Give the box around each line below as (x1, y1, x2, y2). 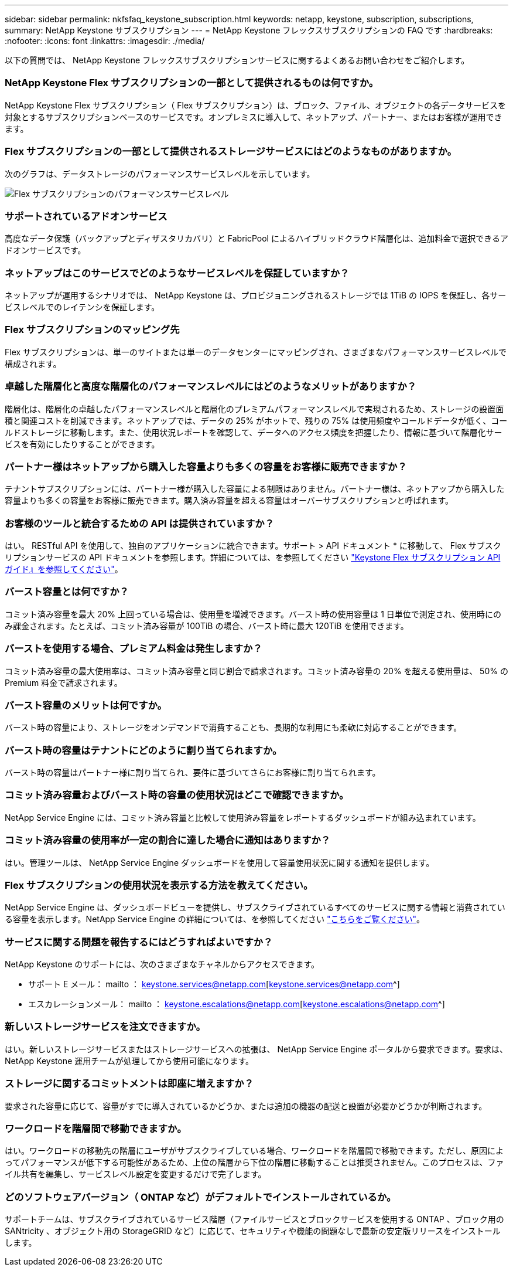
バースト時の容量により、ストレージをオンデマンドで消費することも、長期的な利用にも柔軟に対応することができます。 (5, 722, 462, 733)
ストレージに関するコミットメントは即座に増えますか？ (5, 1078, 254, 1090)
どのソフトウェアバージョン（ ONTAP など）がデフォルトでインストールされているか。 (5, 1191, 396, 1203)
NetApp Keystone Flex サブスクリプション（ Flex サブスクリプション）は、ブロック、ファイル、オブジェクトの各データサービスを (5, 100, 507, 110)
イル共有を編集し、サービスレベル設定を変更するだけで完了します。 (5, 1169, 266, 1180)
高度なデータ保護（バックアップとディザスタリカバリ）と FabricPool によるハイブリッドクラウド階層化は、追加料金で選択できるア (5, 233, 508, 244)
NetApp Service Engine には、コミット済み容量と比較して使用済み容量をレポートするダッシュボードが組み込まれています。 (5, 812, 481, 823)
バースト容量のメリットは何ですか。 (5, 699, 167, 711)
